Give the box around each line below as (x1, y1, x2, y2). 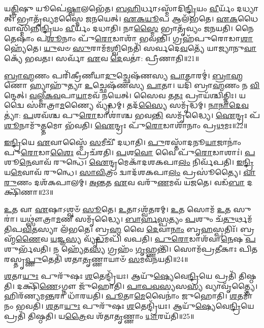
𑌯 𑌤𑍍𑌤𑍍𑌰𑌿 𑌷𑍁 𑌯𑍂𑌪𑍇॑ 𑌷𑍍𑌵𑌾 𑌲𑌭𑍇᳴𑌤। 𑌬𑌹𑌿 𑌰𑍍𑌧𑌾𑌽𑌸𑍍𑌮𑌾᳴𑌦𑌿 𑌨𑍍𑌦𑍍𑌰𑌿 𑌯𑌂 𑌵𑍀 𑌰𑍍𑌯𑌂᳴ (4, 3, 235, 13)
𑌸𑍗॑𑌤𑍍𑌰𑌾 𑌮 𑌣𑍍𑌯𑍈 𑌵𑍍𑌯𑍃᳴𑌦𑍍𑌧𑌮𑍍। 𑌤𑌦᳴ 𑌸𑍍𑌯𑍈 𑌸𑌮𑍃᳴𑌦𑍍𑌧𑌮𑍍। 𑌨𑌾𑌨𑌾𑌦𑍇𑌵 (26, 100, 249, 110)
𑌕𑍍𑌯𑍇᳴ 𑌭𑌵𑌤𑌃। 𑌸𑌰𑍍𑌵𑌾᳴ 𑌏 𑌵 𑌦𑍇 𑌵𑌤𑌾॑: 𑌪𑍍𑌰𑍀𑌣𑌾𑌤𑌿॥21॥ (4, 52, 200, 63)
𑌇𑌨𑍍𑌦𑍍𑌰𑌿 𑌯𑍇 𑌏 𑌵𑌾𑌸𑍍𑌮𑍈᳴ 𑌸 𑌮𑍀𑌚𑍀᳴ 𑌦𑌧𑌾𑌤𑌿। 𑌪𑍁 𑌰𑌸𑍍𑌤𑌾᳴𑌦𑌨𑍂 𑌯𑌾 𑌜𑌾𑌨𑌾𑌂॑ (4, 137, 241, 147)
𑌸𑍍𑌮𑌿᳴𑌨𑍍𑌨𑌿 (4, 23, 42, 34)
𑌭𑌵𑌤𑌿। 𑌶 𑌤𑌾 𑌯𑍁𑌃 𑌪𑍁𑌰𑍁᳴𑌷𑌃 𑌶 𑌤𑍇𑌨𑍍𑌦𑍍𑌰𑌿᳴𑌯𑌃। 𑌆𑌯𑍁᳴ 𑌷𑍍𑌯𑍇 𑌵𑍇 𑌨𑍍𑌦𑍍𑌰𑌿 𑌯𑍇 (16, 301, 254, 311)
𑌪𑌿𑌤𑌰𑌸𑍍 (239, 244, 258, 254)
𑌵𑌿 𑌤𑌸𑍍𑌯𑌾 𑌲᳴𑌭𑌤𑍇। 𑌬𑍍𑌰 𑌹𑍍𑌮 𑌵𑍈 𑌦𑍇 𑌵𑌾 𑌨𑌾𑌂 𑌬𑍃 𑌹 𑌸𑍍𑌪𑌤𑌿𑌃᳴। (22, 223, 238, 234)
